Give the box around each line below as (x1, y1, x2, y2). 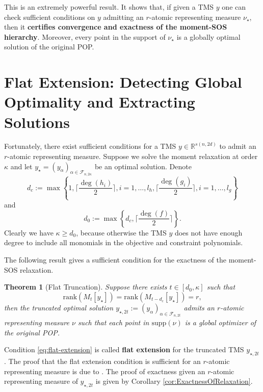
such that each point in (77, 317, 149, 328)
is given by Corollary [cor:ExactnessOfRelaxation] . (95, 376, 253, 386)
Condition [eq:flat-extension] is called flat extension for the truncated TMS (4, 344, 244, 355)
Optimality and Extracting (4, 91, 195, 112)
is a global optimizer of (185, 317, 256, 328)
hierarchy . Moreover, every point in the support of (4, 31, 166, 42)
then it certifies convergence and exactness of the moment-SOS (4, 21, 227, 32)
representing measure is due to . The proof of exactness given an (4, 365, 205, 376)
